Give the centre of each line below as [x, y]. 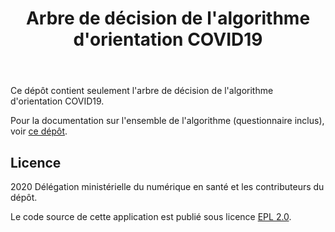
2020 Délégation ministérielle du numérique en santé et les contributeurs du [167, 186]
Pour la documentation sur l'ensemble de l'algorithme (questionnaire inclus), [167, 121]
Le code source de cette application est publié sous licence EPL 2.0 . [151, 216]
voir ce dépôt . [39, 131]
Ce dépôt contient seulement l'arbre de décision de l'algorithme [142, 91]
